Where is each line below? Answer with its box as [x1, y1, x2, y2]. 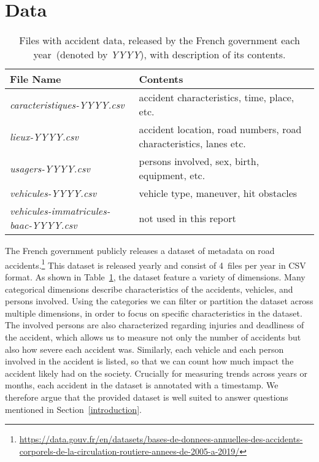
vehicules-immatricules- [10, 204, 110, 218]
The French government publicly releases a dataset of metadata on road [5, 244, 275, 257]
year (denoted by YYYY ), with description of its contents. [33, 47, 286, 62]
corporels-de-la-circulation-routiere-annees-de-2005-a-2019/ [19, 444, 240, 457]
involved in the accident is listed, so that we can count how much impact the [5, 355, 294, 368]
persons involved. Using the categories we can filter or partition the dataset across [5, 295, 313, 307]
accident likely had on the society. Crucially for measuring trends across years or [5, 366, 308, 379]
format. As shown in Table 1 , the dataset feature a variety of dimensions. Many [5, 270, 306, 283]
